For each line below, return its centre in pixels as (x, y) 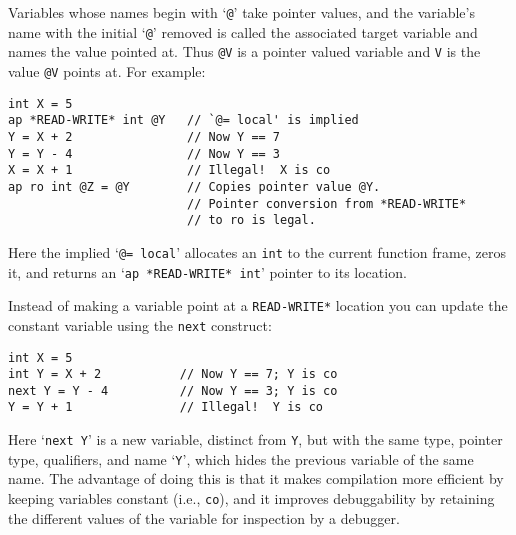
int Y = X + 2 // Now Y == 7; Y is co (173, 374)
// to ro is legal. (251, 220)
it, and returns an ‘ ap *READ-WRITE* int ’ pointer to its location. (207, 271)
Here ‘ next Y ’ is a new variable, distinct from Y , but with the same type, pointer (255, 439)
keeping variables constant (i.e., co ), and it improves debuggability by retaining (251, 498)
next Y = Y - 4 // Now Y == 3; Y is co (173, 390)
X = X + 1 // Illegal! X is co (169, 170)
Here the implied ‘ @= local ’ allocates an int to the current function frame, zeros (257, 251)
